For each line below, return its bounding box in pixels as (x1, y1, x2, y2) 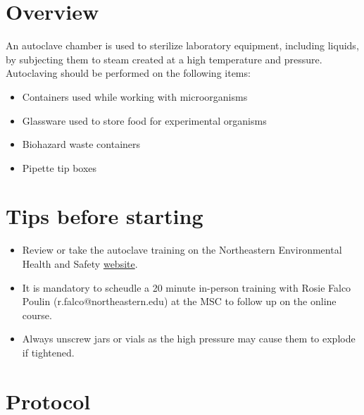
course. (22, 307, 52, 322)
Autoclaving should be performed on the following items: (6, 66, 251, 80)
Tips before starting (6, 202, 203, 230)
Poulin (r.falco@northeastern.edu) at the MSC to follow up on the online (22, 294, 337, 309)
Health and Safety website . (22, 256, 138, 271)
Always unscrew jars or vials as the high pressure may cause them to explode (22, 331, 356, 346)
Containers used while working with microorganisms (22, 89, 248, 104)
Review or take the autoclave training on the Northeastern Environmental (22, 242, 342, 257)
